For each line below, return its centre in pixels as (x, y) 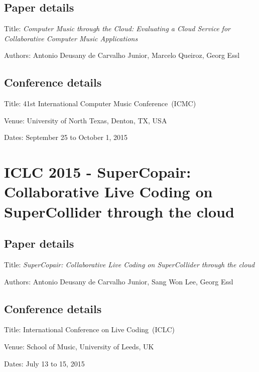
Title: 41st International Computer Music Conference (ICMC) (100, 103)
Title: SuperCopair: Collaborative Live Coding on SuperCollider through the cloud (129, 264)
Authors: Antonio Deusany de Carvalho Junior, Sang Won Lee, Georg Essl (119, 281)
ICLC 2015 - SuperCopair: (98, 172)
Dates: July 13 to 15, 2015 (44, 363)
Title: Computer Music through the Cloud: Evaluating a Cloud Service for (117, 28)
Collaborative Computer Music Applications (71, 38)
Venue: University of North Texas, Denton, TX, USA (86, 120)
